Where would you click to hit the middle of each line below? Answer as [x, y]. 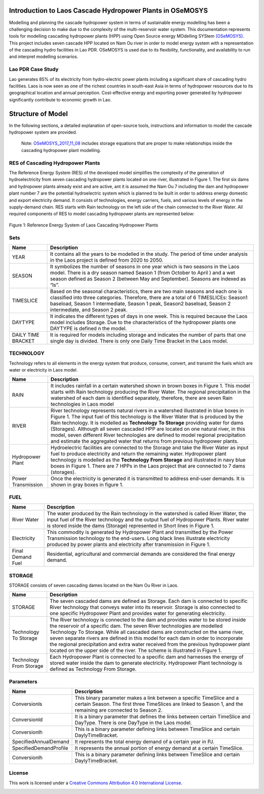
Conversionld [27, 720]
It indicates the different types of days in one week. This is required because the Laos [149, 316]
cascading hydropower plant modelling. [61, 150]
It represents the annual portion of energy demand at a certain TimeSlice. [159, 748]
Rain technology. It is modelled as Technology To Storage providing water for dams [147, 423]
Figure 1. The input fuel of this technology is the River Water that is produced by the [147, 417]
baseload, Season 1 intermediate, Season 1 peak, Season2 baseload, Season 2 [140, 303]
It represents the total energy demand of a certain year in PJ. [144, 742]
